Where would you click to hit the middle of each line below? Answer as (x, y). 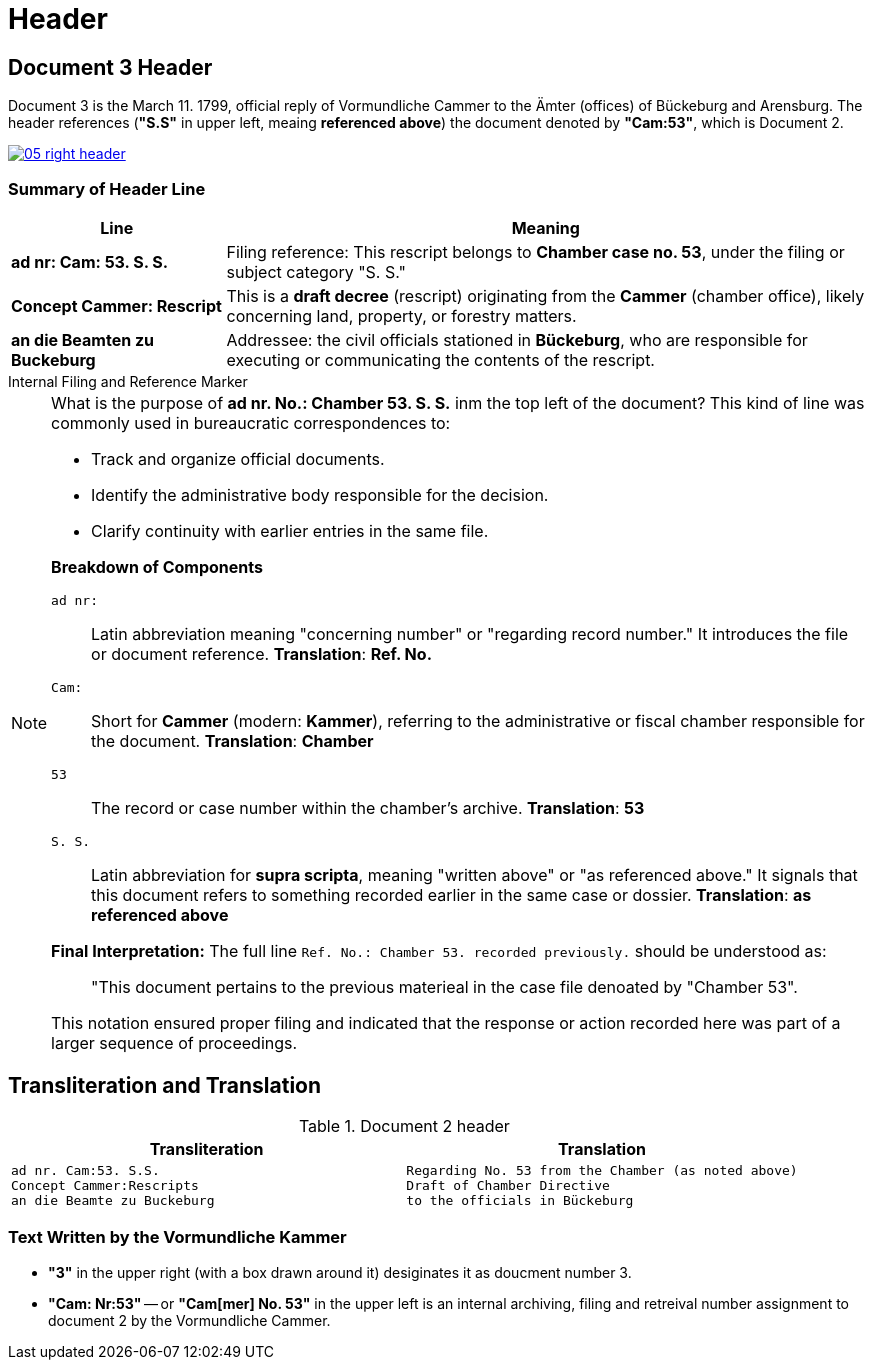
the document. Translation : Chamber (232, 740)
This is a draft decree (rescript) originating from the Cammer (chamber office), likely (545, 295)
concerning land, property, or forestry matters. (401, 315)
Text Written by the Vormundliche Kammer (177, 1237)
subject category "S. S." (316, 271)
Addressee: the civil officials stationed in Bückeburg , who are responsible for (517, 339)
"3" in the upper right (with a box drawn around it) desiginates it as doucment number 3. (340, 1272)
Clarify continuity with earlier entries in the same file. (290, 530)
